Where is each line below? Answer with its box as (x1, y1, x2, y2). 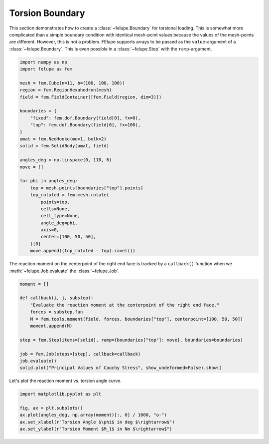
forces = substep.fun (30, 309, 83, 315)
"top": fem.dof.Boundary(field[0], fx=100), (30, 122, 141, 128)
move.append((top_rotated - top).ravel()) (30, 248, 135, 254)
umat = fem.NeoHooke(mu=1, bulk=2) (19, 136, 107, 142)
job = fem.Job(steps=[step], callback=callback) (19, 351, 141, 357)
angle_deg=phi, (40, 220, 78, 226)
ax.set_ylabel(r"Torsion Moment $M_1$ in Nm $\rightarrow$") (19, 426, 172, 432)
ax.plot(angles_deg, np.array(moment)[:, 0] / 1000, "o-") (19, 412, 167, 418)
